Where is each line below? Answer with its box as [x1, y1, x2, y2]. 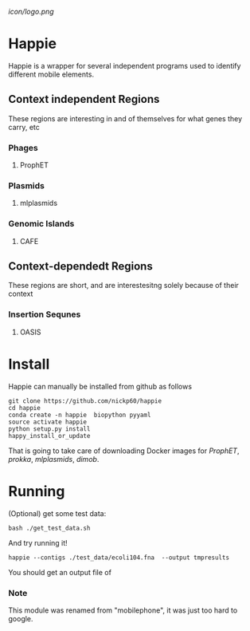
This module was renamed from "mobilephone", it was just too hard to [8, 605, 238, 615]
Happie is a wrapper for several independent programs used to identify [8, 61, 241, 70]
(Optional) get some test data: [8, 508, 107, 518]
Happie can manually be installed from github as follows [8, 381, 193, 391]
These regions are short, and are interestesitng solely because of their [8, 281, 239, 290]
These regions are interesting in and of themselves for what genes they [8, 113, 243, 123]
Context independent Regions [8, 93, 160, 106]
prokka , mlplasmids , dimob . [8, 454, 100, 463]
